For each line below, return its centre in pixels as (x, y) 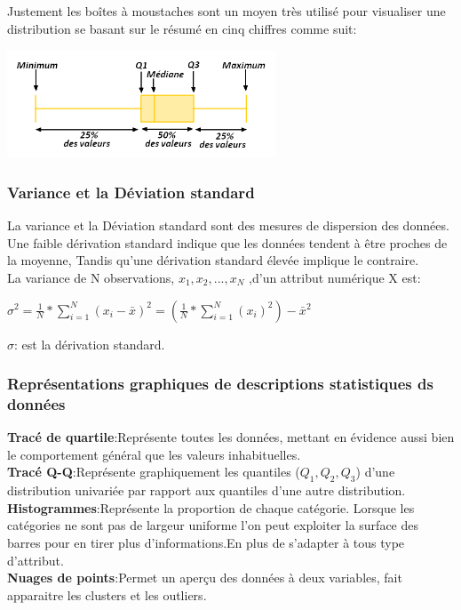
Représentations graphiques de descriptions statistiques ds (220, 384)
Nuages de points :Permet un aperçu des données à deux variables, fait (205, 578)
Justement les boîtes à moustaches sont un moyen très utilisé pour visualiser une (227, 11)
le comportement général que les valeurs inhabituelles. (154, 454)
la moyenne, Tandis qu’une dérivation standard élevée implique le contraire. (213, 260)
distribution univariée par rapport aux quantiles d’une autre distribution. (207, 490)
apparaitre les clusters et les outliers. (107, 594)
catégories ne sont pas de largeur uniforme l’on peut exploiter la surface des (213, 525)
